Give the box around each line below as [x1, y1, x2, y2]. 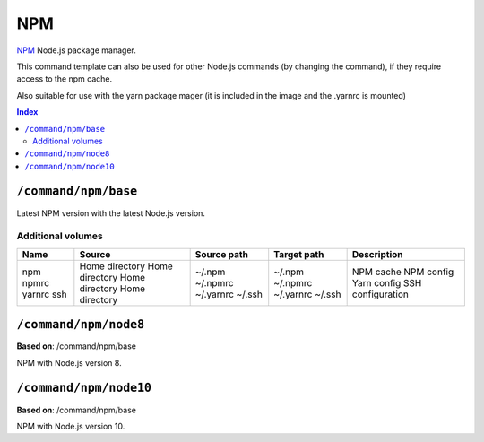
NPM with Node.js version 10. [16, 420, 125, 431]
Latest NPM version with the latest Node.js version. [16, 207, 206, 219]
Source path [194, 247, 248, 260]
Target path [273, 247, 324, 260]
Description [351, 247, 403, 260]
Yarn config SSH [351, 276, 422, 289]
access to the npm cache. [16, 74, 112, 84]
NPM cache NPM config [351, 265, 454, 278]
